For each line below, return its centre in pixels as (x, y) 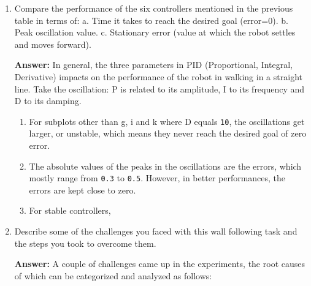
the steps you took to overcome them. (85, 243)
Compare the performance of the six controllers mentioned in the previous (154, 8)
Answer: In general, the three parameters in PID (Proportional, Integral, (154, 65)
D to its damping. (48, 101)
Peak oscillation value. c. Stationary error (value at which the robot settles (155, 32)
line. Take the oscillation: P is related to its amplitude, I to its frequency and (159, 88)
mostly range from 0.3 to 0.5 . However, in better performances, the (157, 178)
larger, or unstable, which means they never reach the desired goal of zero (168, 133)
